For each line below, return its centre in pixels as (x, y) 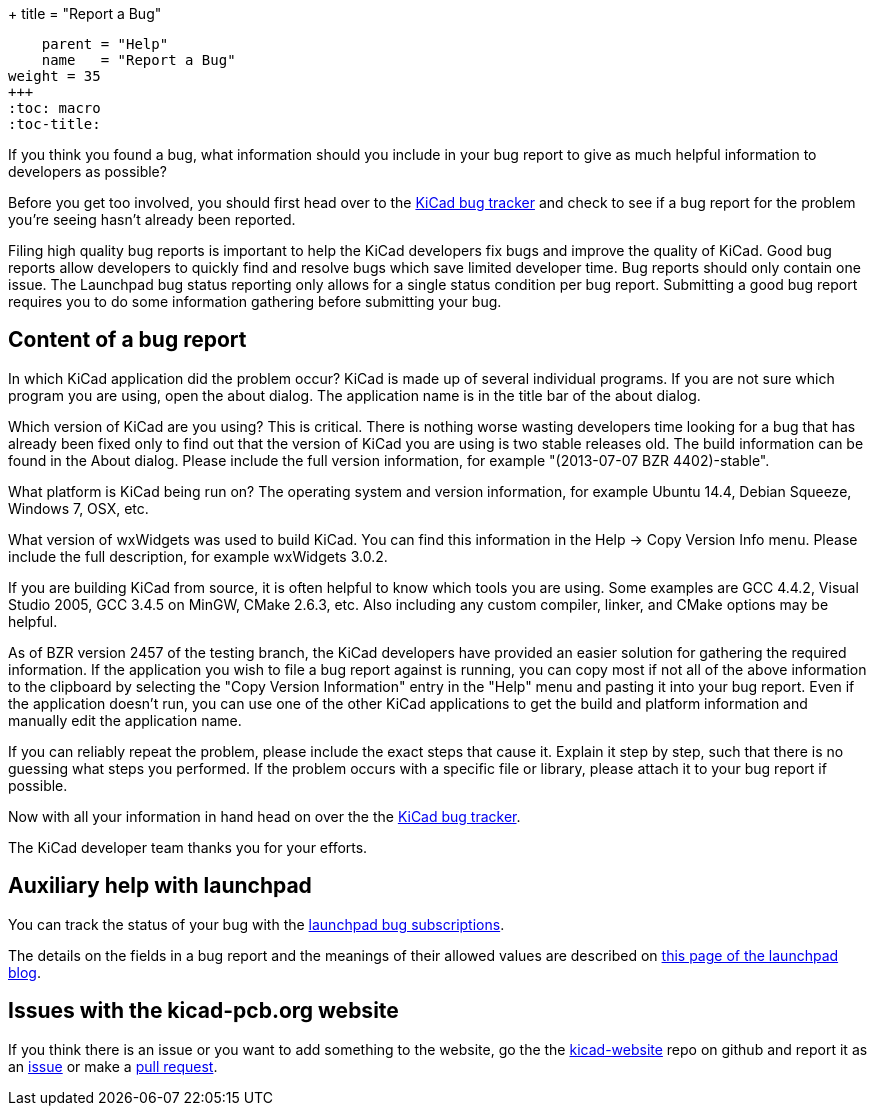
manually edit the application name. (125, 720)
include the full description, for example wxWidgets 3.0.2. (198, 556)
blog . (24, 972)
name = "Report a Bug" (138, 60)
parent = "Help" (105, 44)
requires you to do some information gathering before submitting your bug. (255, 301)
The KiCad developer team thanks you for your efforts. (188, 847)
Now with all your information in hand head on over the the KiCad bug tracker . (264, 816)
